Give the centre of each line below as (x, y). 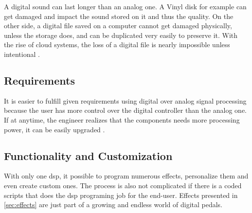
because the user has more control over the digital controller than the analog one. (125, 110)
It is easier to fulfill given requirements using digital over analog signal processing (125, 100)
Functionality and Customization (88, 155)
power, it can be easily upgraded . (54, 129)
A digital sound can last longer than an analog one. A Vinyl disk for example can (125, 6)
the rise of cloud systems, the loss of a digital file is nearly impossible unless (117, 44)
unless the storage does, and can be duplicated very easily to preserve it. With (121, 35)
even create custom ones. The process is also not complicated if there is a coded (123, 185)
